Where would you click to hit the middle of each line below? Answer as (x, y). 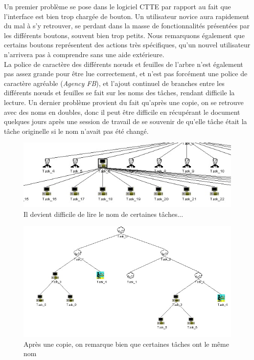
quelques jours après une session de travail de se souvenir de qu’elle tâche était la (126, 121)
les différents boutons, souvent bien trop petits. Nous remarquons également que (124, 35)
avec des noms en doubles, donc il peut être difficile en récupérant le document (122, 112)
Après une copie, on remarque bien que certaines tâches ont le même (126, 344)
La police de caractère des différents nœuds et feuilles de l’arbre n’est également (124, 64)
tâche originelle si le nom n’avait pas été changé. (76, 131)
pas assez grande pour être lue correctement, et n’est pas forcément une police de (126, 74)
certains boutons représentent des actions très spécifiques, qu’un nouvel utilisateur (127, 45)
